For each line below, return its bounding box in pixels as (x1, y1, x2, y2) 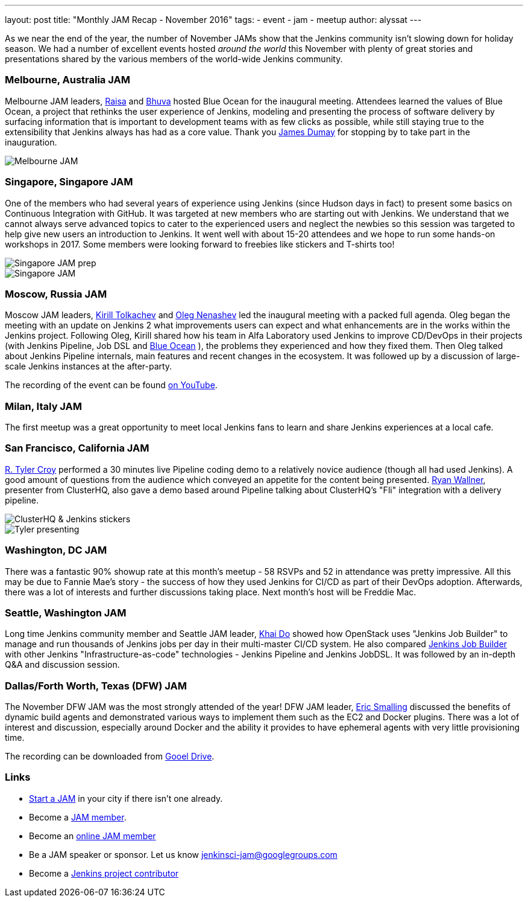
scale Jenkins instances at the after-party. (5, 361, 172, 372)
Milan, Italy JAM (5, 400, 83, 412)
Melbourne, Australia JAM (5, 74, 130, 86)
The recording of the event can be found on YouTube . (5, 380, 218, 391)
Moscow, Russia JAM (5, 287, 107, 300)
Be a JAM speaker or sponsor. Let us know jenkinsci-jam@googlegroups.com (29, 849, 338, 860)
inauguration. (5, 136, 57, 147)
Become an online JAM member (29, 830, 156, 841)
